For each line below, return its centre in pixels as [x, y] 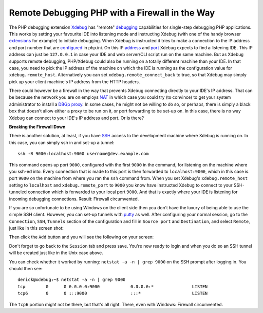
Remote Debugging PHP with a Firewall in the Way [112, 13]
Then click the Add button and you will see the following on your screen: [81, 237]
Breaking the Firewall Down [37, 127]
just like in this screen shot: [36, 228]
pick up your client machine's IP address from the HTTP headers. [75, 82]
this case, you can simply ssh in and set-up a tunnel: [62, 142]
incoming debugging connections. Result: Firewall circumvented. [74, 199]
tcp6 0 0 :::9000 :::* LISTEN [113, 294]
